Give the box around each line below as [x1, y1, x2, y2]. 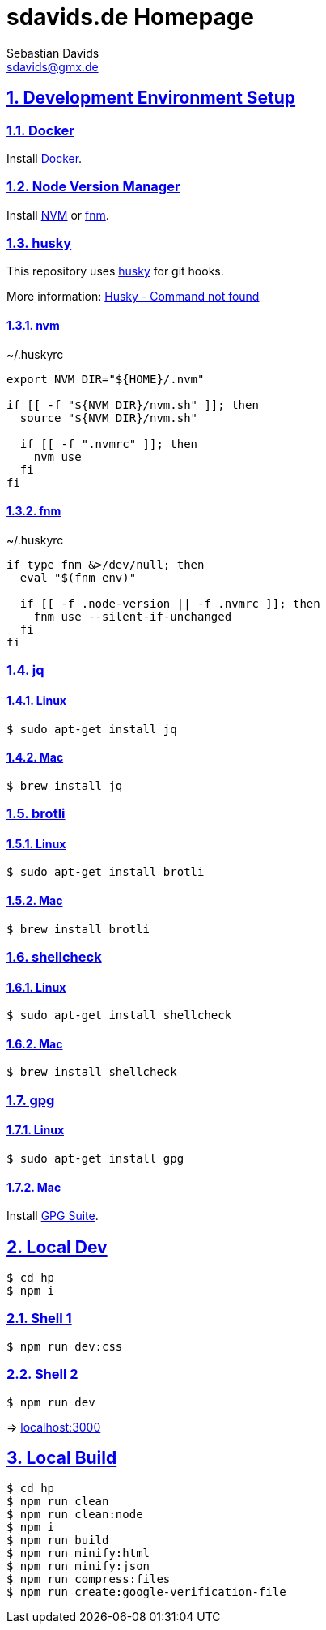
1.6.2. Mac [6, 1036, 63, 1051]
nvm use [33, 450, 82, 463]
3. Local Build [6, 1447, 117, 1468]
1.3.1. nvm [6, 318, 60, 333]
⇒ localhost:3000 [6, 1419, 101, 1434]
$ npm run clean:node [6, 1508, 143, 1521]
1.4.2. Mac [6, 750, 64, 765]
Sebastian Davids [6, 45, 99, 60]
